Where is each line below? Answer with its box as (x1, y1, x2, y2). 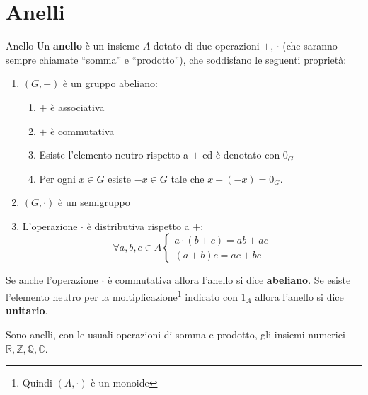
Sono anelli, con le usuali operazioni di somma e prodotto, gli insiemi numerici (6, 326, 345, 341)
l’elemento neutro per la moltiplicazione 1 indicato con (6, 287, 238, 304)
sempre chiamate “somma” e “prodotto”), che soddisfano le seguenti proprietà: (6, 52, 347, 67)
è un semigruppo (58, 195, 130, 210)
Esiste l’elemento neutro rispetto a (39, 147, 189, 162)
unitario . (6, 303, 48, 318)
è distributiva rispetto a (86, 218, 190, 233)
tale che (171, 171, 205, 185)
